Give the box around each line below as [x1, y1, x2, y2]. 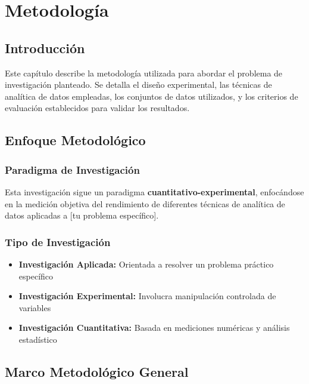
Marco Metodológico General [5, 362, 189, 380]
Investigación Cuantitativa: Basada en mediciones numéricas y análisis [18, 321, 290, 334]
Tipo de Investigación [5, 234, 111, 249]
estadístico [18, 333, 57, 345]
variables [18, 301, 51, 314]
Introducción [5, 38, 85, 57]
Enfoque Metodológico [5, 131, 146, 149]
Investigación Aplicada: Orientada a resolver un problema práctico [18, 257, 274, 270]
